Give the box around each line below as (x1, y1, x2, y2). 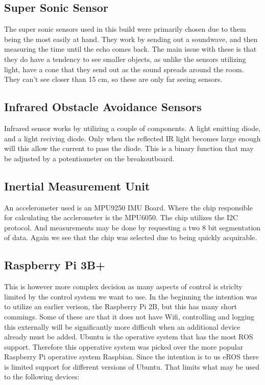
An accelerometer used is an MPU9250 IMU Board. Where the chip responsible (4, 202, 253, 212)
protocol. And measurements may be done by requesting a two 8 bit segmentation (4, 222, 261, 232)
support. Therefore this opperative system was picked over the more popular (4, 341, 244, 352)
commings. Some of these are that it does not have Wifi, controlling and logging (4, 311, 254, 322)
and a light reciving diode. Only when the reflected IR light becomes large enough (4, 133, 261, 143)
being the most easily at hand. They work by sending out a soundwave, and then (4, 33, 258, 44)
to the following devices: (4, 371, 80, 382)
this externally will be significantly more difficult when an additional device (4, 321, 240, 332)
